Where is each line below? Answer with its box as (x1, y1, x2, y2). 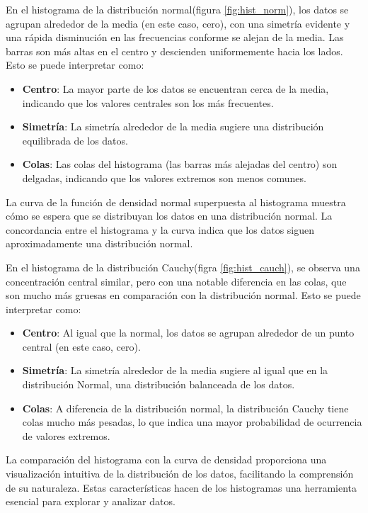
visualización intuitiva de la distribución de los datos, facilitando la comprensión (6, 466, 354, 481)
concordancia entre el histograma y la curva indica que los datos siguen (6, 222, 315, 237)
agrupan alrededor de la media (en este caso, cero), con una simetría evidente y (6, 16, 350, 30)
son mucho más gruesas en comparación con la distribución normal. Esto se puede (6, 288, 361, 303)
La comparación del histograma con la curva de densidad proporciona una (6, 452, 327, 467)
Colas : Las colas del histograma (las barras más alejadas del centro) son (22, 157, 338, 171)
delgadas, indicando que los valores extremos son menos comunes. (22, 170, 306, 185)
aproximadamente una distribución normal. (6, 236, 193, 251)
